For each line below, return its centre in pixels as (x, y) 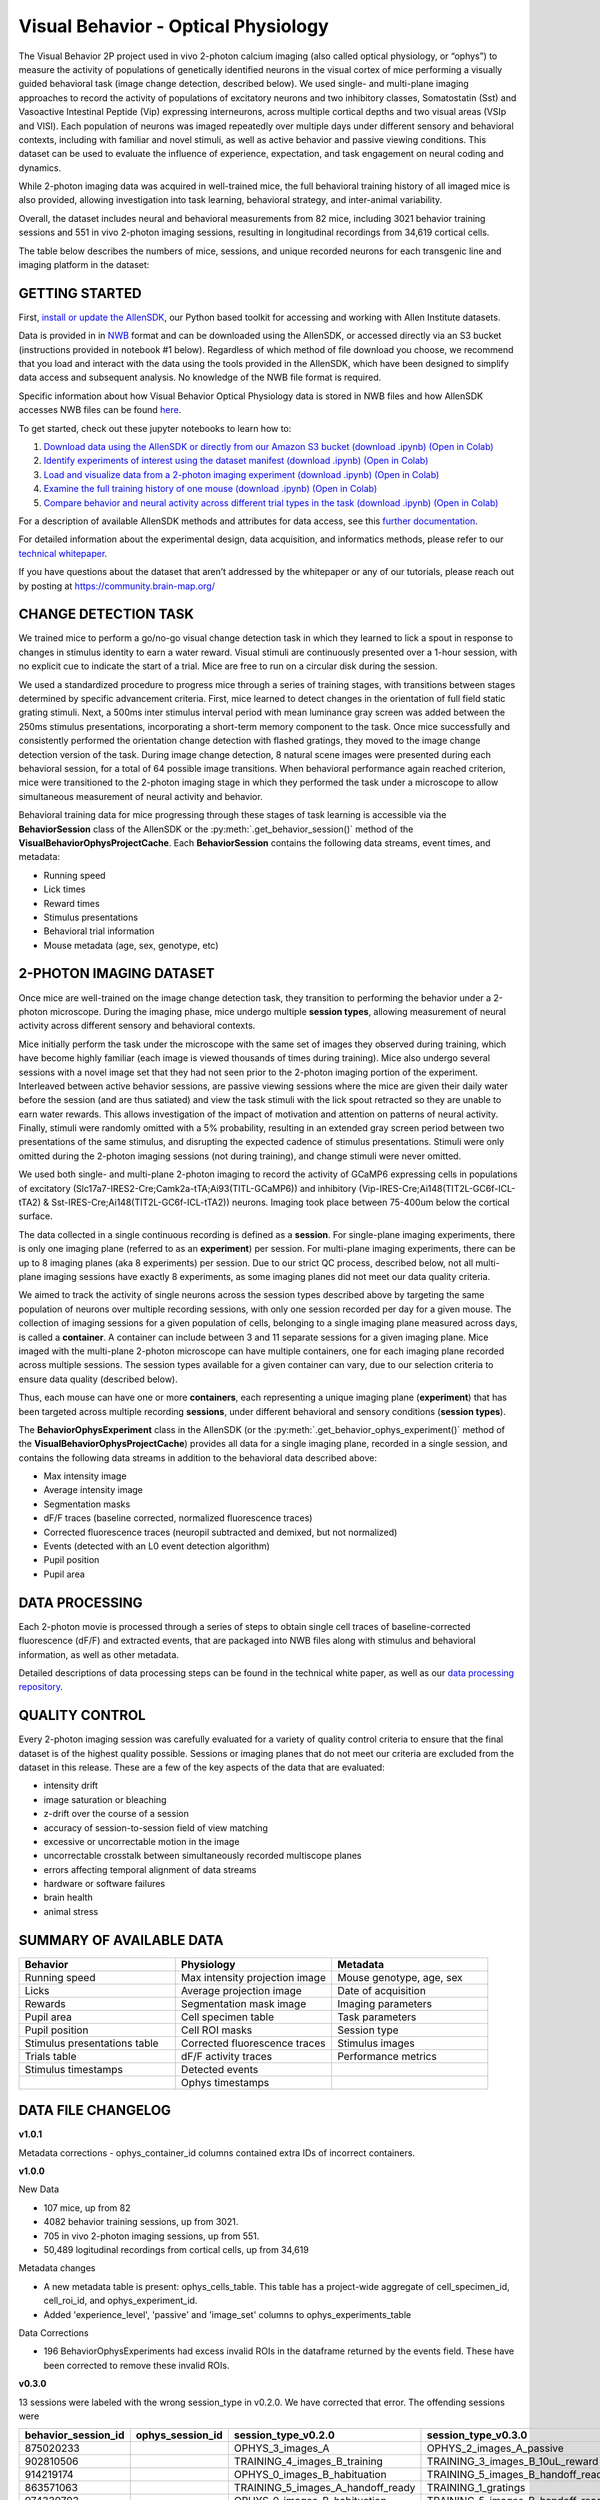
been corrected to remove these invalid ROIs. (136, 2365)
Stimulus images (375, 2043)
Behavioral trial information (99, 931)
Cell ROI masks (216, 2030)
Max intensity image (85, 1476)
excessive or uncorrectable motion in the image (141, 1841)
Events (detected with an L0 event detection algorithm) (156, 1546)
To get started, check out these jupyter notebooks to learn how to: (155, 428)
